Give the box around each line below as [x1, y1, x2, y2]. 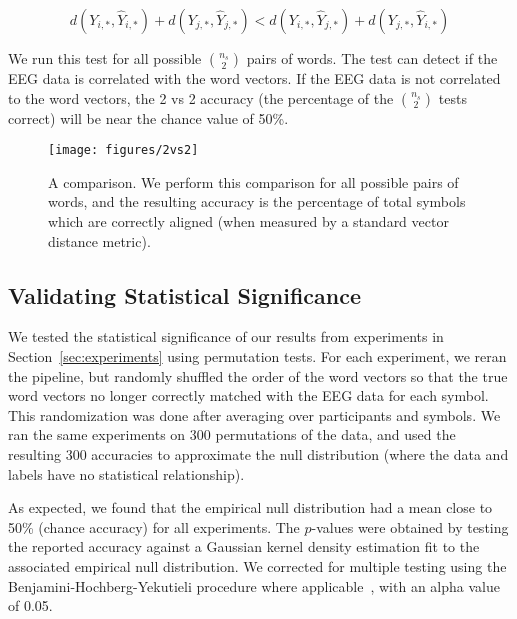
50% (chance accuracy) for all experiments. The [8, 516, 300, 537]
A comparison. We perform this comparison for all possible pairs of [48, 171, 459, 192]
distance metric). [48, 230, 151, 251]
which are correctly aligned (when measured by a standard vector [48, 211, 449, 232]
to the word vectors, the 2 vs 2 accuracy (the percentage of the [8, 87, 394, 108]
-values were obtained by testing [311, 516, 509, 537]
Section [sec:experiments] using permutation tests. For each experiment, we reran [8, 346, 507, 367]
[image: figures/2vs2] [48, 143, 199, 158]
